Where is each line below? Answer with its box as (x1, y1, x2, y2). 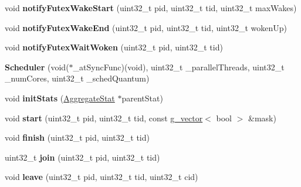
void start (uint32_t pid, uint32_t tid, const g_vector (5, 111, 203, 124)
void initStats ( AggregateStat (5, 91, 115, 104)
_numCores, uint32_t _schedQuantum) (5, 72, 150, 84)
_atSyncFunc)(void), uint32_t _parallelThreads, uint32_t (73, 60, 285, 73)
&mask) (248, 111, 276, 124)
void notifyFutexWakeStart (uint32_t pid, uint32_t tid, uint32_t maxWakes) (5, 2, 297, 13)
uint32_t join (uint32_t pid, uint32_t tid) (5, 151, 160, 163)
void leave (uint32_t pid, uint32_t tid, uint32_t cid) (5, 171, 198, 183)
